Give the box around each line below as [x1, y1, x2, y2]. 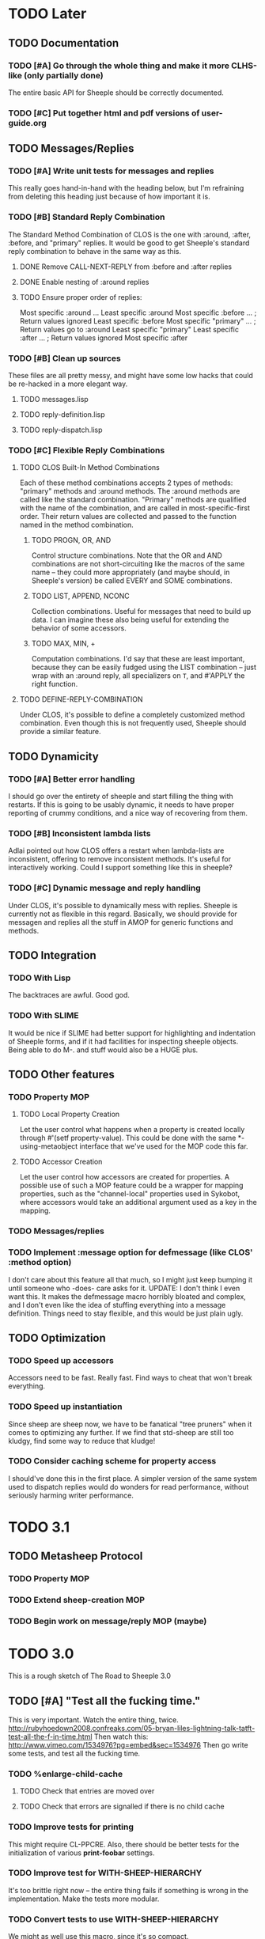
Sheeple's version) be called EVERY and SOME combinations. [31, 576, 233, 585]
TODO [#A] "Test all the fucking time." [8, 1694, 201, 1707]
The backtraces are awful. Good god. [8, 990, 131, 1000]
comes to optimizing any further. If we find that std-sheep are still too [8, 1427, 234, 1437]
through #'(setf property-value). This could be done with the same [19, 1133, 237, 1143]
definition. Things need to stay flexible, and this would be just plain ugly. [8, 1308, 244, 1318]
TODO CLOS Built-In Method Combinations [19, 463, 160, 472]
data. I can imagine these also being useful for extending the [31, 615, 229, 625]
